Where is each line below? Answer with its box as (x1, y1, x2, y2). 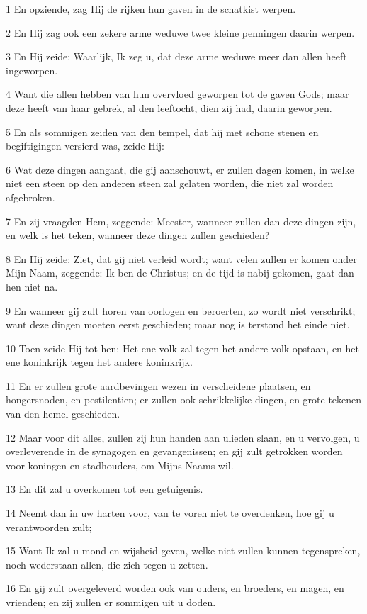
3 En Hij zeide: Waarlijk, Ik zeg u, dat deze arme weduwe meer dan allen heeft (6, 49, 347, 64)
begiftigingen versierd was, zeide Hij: (6, 138, 164, 153)
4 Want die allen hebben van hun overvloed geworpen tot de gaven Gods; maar (6, 86, 349, 101)
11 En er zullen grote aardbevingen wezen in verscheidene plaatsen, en (6, 378, 311, 393)
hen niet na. (6, 279, 58, 294)
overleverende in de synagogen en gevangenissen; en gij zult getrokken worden (6, 444, 343, 459)
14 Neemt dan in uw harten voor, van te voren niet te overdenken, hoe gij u (6, 506, 334, 520)
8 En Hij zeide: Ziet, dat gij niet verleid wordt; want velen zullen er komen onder (6, 251, 357, 266)
